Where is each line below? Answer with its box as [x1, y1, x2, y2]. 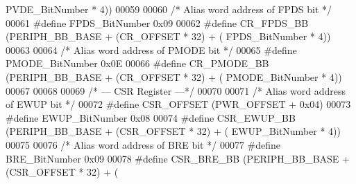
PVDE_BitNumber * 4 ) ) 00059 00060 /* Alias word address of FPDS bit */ [6, 2, 332, 16]
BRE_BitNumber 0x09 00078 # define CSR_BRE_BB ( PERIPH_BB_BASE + [6, 151, 350, 165]
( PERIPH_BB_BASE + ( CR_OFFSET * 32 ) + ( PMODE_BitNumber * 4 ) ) [6, 69, 342, 84]
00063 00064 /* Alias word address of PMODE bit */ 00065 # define [6, 42, 297, 57]
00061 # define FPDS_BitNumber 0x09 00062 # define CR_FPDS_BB [6, 15, 309, 30]
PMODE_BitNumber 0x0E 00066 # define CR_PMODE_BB [6, 56, 269, 71]
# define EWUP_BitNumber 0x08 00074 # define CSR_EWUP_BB [6, 110, 296, 125]
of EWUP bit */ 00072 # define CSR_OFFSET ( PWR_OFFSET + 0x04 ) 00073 [6, 97, 351, 111]
